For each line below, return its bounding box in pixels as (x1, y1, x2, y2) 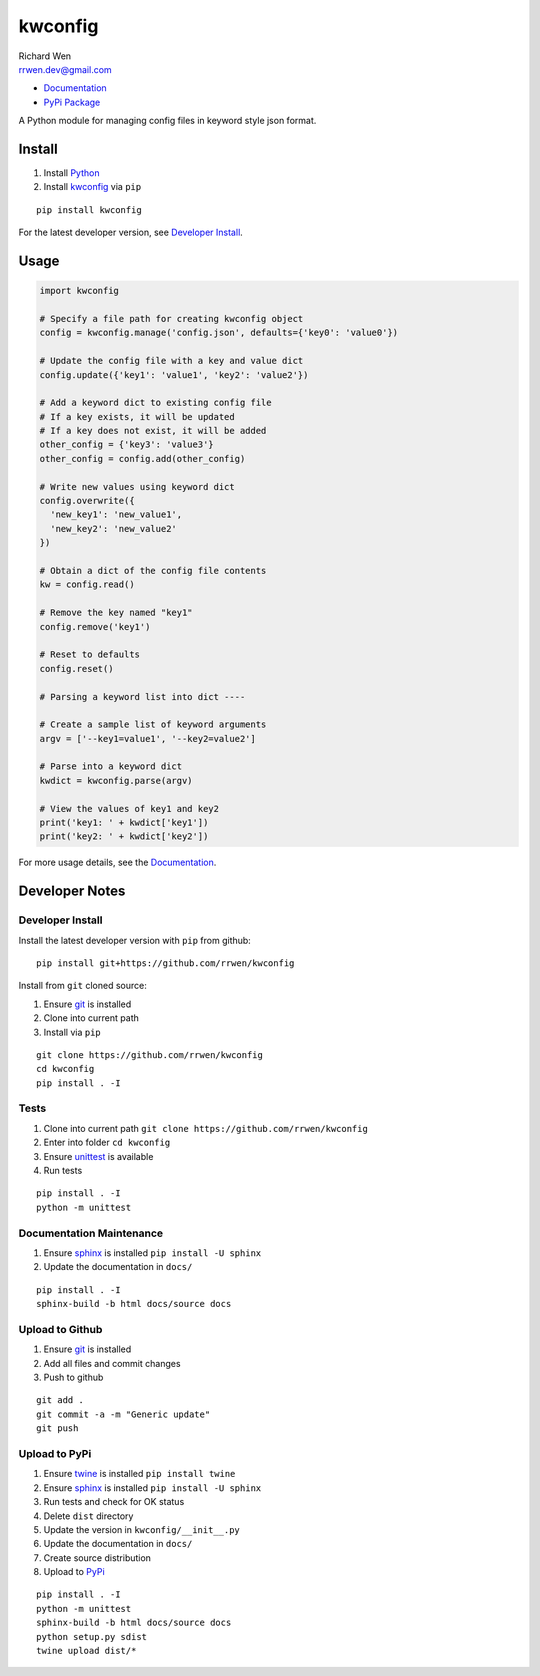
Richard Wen (18, 50, 72, 62)
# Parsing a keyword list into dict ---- (39, 691, 246, 702)
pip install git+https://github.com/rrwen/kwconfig (36, 957, 295, 969)
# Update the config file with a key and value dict (39, 355, 304, 367)
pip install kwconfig (36, 204, 142, 215)
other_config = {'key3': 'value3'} (39, 439, 214, 450)
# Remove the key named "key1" (39, 607, 194, 619)
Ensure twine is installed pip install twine (43, 1468, 236, 1480)
